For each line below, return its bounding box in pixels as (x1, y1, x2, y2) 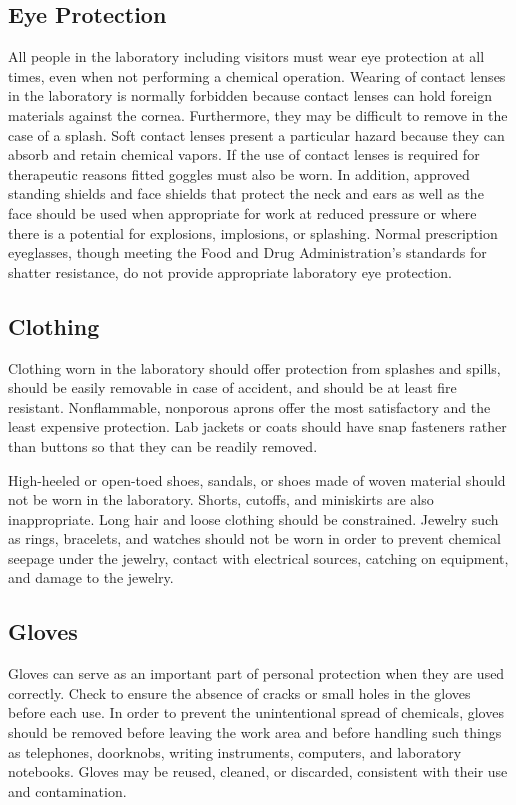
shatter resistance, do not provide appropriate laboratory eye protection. (8, 261, 452, 282)
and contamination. (8, 780, 127, 801)
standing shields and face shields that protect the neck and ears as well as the (8, 183, 484, 204)
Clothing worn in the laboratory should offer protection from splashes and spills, (8, 357, 501, 378)
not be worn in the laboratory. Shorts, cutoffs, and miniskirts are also (8, 489, 434, 510)
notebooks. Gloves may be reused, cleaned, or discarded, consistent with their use (8, 761, 508, 782)
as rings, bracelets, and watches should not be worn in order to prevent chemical (8, 528, 501, 549)
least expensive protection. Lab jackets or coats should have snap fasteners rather (8, 416, 507, 437)
